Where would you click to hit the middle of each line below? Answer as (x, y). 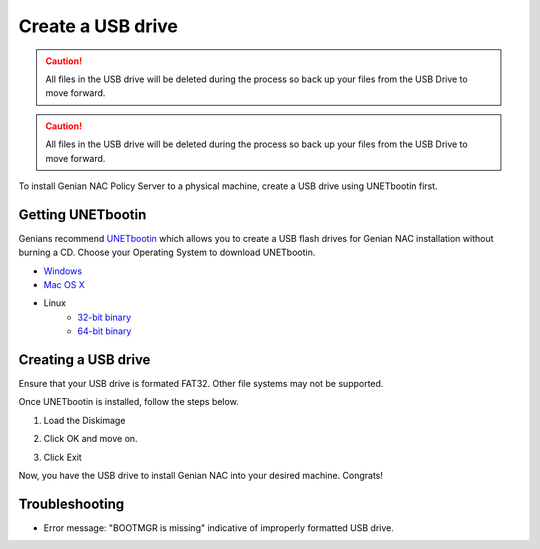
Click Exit (62, 457)
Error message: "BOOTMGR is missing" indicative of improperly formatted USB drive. (219, 527)
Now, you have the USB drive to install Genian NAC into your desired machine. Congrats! (201, 475)
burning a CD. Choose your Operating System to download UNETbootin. (167, 252)
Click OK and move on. (91, 439)
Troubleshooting (71, 503)
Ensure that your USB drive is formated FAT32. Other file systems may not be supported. (201, 384)
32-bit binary (104, 317)
